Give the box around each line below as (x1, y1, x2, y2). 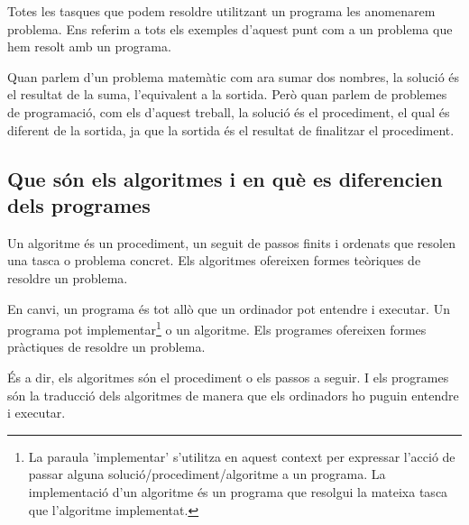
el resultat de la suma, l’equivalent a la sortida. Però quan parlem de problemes (7, 85, 447, 104)
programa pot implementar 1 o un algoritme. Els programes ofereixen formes (7, 318, 427, 338)
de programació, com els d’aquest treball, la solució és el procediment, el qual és (7, 102, 450, 121)
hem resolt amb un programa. (7, 37, 171, 56)
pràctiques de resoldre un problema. (7, 337, 206, 356)
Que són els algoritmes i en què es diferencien (7, 164, 443, 192)
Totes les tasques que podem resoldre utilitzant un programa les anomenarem (7, 2, 436, 20)
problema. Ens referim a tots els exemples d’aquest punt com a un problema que (7, 19, 453, 38)
